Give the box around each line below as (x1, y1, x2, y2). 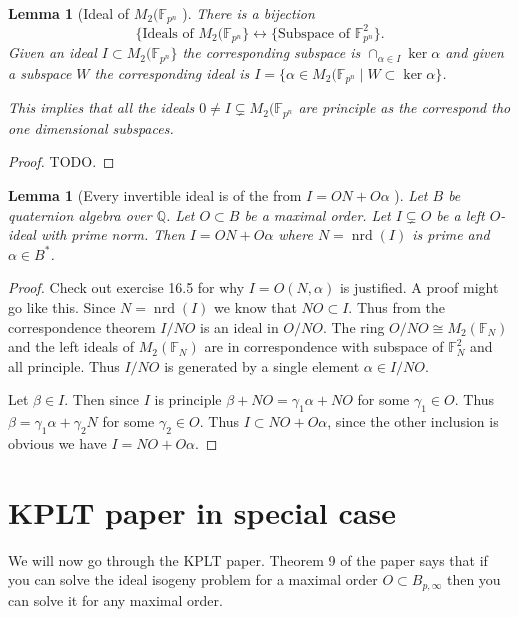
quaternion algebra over (8, 204, 152, 225)
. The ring (322, 316, 385, 337)
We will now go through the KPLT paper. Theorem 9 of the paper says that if (8, 549, 488, 570)
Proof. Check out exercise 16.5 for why (8, 277, 245, 298)
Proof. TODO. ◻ (8, 151, 115, 172)
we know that (214, 296, 297, 317)
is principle (154, 389, 222, 410)
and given (445, 42, 504, 63)
